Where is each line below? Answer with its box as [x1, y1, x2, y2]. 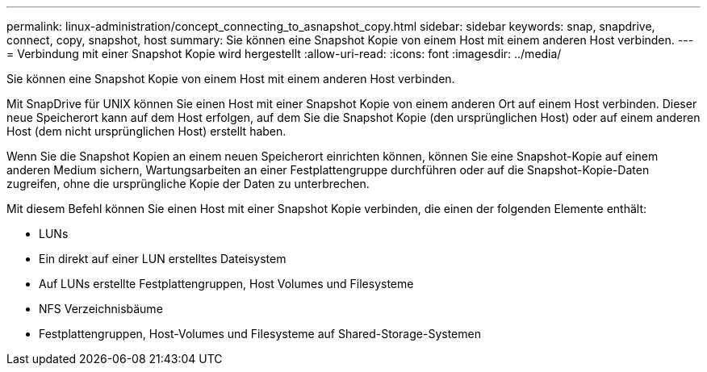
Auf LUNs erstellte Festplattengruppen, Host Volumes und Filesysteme [39, 277, 414, 290]
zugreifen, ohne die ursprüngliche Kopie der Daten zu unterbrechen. [6, 177, 370, 190]
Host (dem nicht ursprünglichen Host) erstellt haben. [6, 124, 287, 138]
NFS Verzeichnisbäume [39, 302, 163, 316]
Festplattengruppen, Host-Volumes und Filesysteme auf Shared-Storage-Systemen [39, 327, 481, 341]
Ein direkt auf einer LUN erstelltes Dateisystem [39, 252, 287, 265]
